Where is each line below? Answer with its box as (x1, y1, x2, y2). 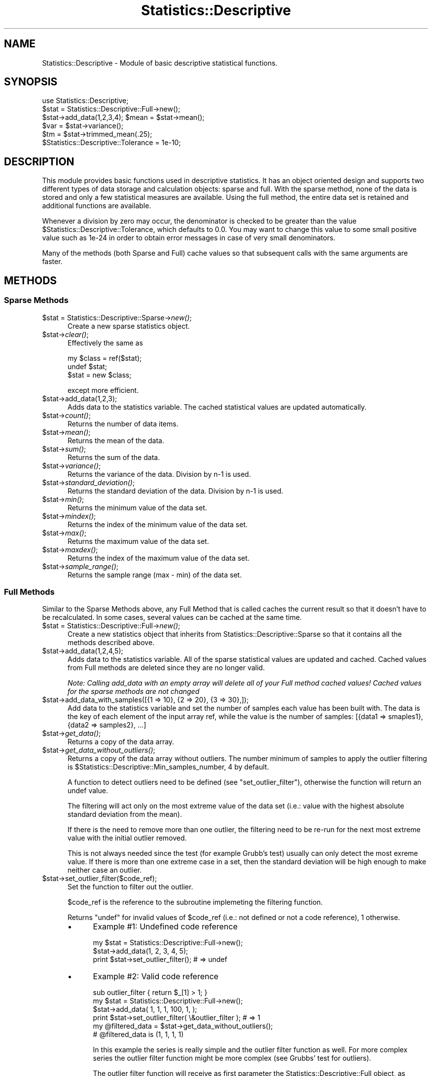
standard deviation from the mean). (68, 810, 182, 819)
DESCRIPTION (4, 155, 74, 168)
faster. (42, 257, 63, 266)
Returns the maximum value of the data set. (68, 537, 209, 545)
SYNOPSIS (4, 76, 58, 88)
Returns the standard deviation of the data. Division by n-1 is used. (68, 486, 284, 495)
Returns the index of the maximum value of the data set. (68, 553, 250, 562)
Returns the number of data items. (68, 419, 179, 428)
